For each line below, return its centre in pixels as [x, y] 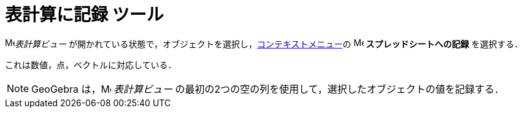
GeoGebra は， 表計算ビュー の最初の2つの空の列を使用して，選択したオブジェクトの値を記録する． [268, 89]
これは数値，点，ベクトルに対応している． [91, 64]
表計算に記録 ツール [84, 15]
